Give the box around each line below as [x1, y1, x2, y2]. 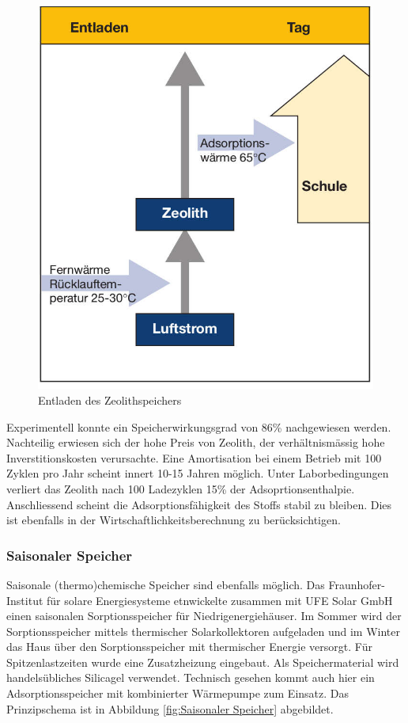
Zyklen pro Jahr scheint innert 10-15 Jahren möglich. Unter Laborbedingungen [6, 465, 389, 481]
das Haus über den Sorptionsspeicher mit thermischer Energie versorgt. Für [6, 638, 372, 655]
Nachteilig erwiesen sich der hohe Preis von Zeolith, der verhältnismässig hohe [6, 434, 385, 451]
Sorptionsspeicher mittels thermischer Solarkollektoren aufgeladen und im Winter [6, 622, 401, 639]
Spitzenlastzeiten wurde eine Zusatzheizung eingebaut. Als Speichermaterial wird [6, 653, 399, 670]
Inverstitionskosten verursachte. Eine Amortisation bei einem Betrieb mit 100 [6, 449, 382, 466]
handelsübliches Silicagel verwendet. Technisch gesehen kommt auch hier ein [6, 669, 375, 686]
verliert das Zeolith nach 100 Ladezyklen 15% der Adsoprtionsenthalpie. [6, 480, 355, 497]
